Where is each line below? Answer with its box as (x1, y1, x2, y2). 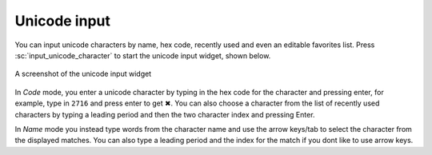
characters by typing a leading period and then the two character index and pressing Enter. (14, 109, 315, 119)
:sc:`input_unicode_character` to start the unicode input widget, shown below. (14, 50, 271, 60)
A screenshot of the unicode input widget (14, 69, 152, 79)
